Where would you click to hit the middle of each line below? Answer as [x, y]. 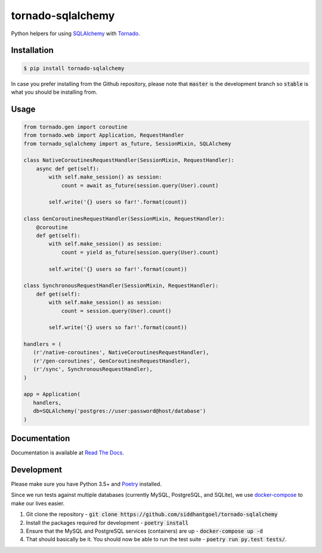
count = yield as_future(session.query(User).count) [140, 252]
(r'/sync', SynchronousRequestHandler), [93, 369]
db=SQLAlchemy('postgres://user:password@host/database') [120, 411]
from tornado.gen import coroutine [75, 127]
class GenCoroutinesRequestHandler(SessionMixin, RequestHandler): [124, 219]
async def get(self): [68, 168]
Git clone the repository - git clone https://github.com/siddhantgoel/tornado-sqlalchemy [152, 514]
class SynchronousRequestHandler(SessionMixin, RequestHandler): [121, 286]
